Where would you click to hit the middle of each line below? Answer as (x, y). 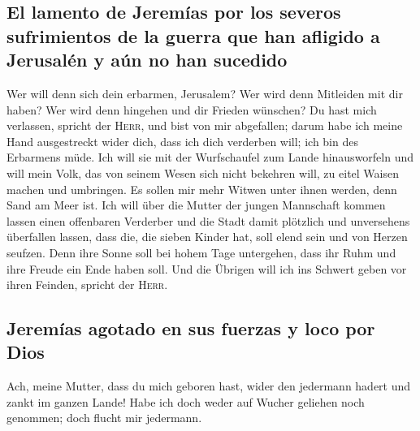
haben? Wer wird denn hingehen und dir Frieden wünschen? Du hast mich (192, 109)
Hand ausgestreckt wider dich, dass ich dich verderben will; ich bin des (182, 141)
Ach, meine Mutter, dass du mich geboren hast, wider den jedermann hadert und (209, 386)
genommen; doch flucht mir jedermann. (104, 418)
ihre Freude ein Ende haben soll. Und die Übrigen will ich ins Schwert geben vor (207, 268)
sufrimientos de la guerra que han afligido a (193, 35)
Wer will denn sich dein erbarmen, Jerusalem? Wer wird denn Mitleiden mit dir (205, 93)
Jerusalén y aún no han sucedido (147, 60)
